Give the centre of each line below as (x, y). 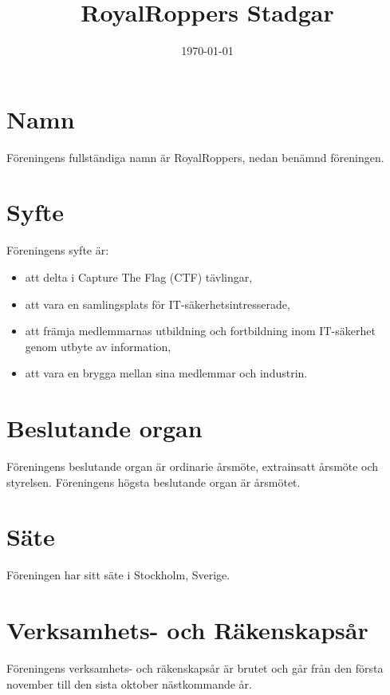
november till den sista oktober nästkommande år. (129, 683)
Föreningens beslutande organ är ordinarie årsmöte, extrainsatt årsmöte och (193, 466)
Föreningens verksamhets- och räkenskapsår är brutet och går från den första (195, 668)
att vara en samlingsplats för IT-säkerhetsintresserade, (158, 304)
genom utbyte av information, (98, 346)
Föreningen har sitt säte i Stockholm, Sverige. (118, 575)
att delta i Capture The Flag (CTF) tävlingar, (139, 276)
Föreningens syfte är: (58, 250)
